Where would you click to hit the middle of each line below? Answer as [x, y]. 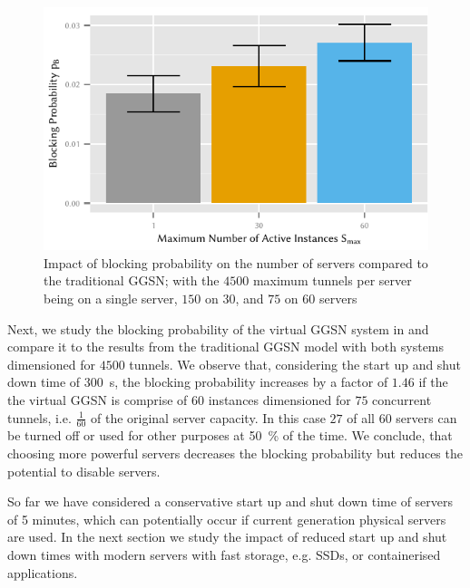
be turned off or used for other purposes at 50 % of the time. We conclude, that [230, 435]
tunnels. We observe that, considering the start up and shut [295, 364]
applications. [43, 572]
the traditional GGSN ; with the [132, 280]
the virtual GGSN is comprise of [98, 400]
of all [361, 417]
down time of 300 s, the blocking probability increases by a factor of [198, 382]
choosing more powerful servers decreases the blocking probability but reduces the [235, 453]
